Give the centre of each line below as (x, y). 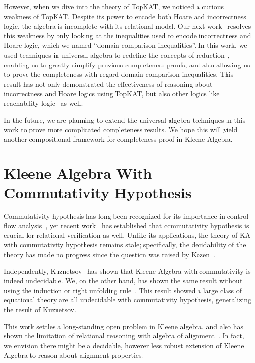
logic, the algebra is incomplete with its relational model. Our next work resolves (127, 26)
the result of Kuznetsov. (40, 309)
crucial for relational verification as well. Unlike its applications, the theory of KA (127, 235)
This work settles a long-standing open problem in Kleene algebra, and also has (124, 326)
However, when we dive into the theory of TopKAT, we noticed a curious (114, 6)
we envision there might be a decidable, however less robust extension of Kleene (124, 345)
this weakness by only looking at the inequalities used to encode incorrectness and (127, 35)
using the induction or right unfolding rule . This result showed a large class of (123, 290)
